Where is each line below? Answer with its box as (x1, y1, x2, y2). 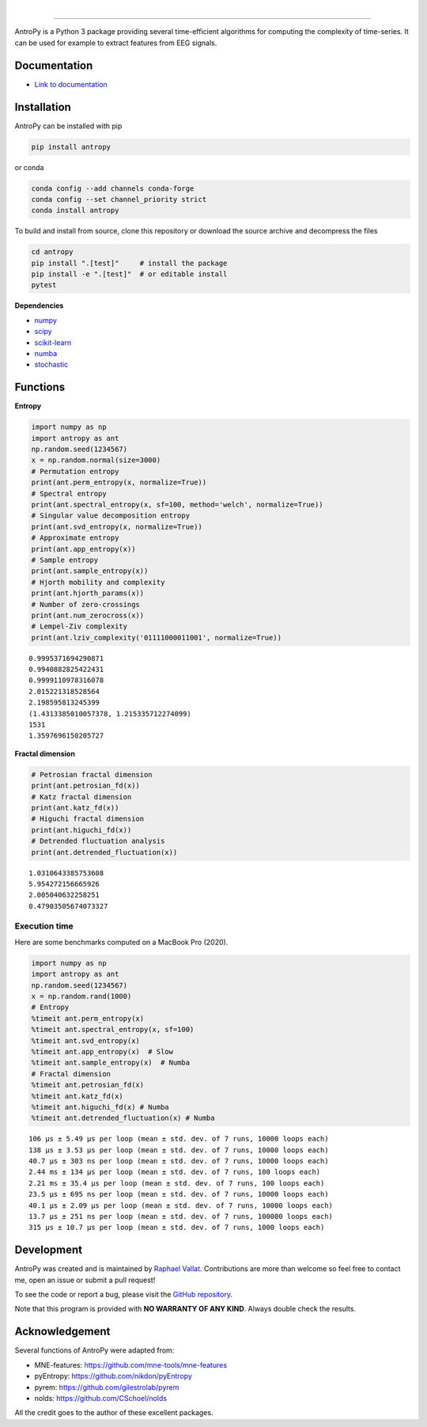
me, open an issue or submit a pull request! (14, 1275, 156, 1285)
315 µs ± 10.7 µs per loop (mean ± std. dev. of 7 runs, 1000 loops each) (28, 1223, 325, 1232)
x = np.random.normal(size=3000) (31, 456, 161, 465)
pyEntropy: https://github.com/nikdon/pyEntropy (34, 1372, 193, 1381)
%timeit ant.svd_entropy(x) (31, 1036, 140, 1045)
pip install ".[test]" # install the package (31, 258, 228, 268)
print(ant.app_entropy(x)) (31, 545, 136, 553)
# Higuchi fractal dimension (31, 814, 145, 823)
